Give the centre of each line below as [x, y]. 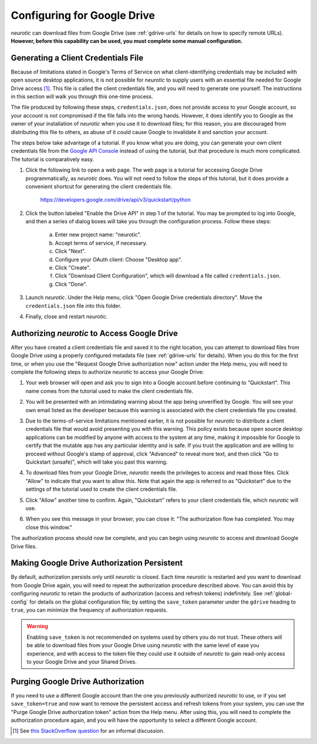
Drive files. [24, 546]
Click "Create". [73, 268]
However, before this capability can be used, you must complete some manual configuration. [127, 41]
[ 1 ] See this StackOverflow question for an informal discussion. [89, 731]
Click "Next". [70, 251]
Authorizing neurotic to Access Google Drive [95, 333]
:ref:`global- [278, 594]
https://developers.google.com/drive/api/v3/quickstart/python [115, 200]
